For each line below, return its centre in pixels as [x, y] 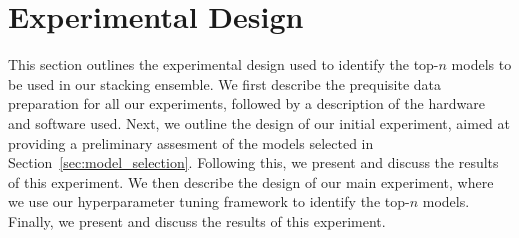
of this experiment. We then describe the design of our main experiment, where [251, 181]
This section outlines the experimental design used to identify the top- [223, 64]
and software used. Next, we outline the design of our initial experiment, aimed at [259, 122]
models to [481, 64]
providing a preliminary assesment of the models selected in [191, 142]
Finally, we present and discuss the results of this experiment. [197, 220]
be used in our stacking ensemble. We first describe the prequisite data [225, 83]
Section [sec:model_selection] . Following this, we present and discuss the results [253, 162]
